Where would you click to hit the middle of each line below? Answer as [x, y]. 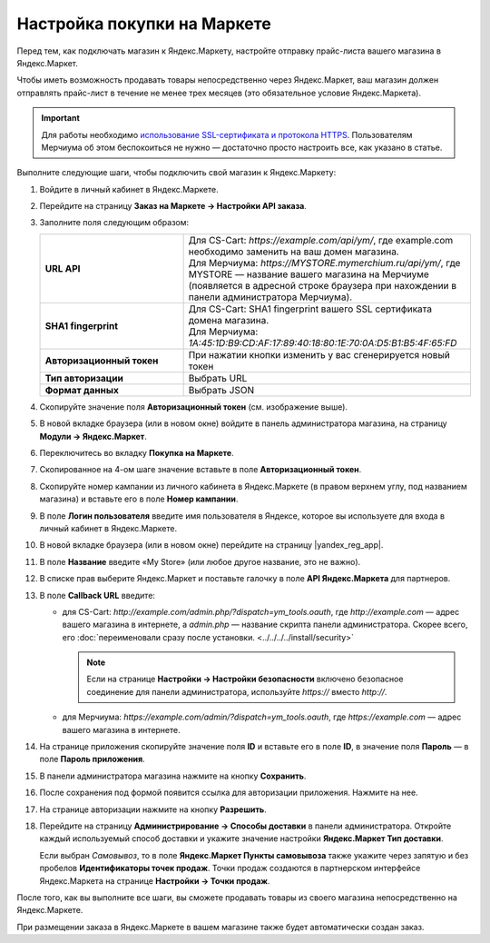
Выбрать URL [218, 378]
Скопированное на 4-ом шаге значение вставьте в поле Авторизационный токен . [201, 470]
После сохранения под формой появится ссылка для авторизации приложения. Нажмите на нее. [229, 793]
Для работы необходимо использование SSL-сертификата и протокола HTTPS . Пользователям [227, 134]
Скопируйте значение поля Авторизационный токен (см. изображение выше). [194, 407]
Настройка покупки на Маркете [144, 24]
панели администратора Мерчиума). [270, 297]
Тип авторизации [84, 378]
